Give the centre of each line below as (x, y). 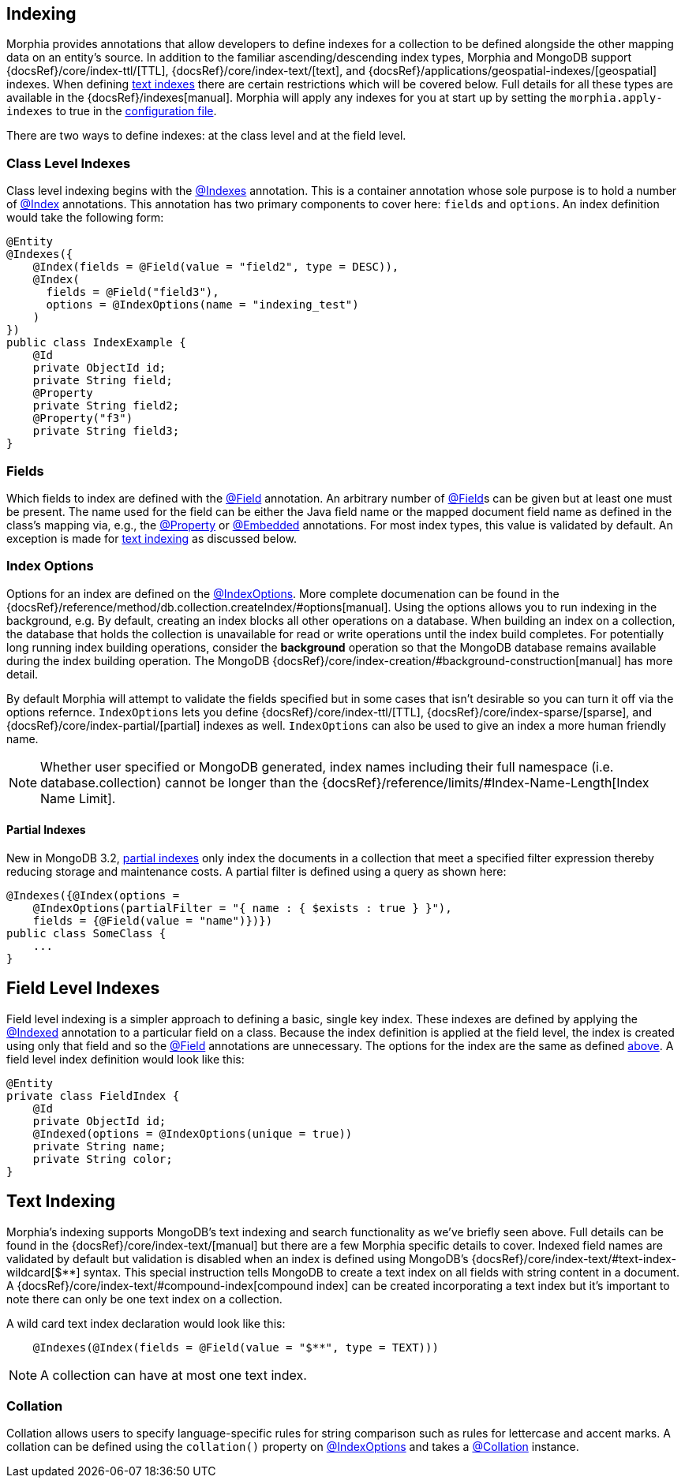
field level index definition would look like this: (125, 1059)
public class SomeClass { (86, 933)
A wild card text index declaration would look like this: (146, 1323)
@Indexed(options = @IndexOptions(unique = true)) (193, 1133)
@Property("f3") (83, 419)
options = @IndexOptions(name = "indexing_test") (202, 305)
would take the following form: (85, 218)
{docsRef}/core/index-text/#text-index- (574, 1258)
